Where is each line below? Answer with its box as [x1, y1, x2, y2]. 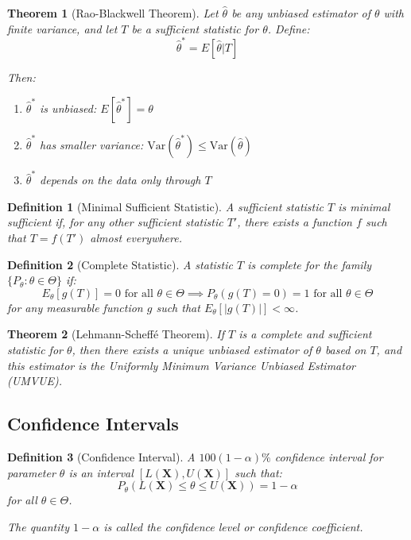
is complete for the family [247, 256, 372, 272]
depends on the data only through [40, 172, 201, 188]
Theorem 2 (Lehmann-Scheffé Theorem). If [7, 326, 224, 342]
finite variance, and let [7, 20, 118, 37]
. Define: [267, 20, 310, 37]
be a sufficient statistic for [131, 20, 259, 37]
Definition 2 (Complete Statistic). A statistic [7, 256, 233, 272]
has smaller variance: [40, 136, 144, 152]
